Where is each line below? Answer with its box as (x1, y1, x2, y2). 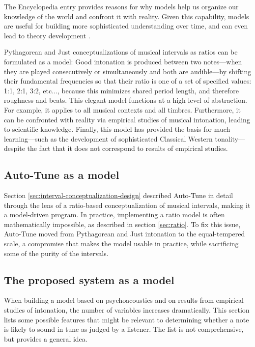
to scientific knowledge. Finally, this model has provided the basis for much (4, 124, 230, 134)
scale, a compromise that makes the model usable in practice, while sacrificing (4, 238, 239, 249)
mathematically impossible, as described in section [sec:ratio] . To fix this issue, (4, 219, 241, 229)
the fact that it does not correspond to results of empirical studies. (27, 143, 228, 153)
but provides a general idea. (4, 333, 87, 344)
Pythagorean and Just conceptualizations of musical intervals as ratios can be (4, 47, 238, 57)
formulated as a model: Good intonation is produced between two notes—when (4, 56, 242, 66)
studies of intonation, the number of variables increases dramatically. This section (4, 305, 250, 315)
